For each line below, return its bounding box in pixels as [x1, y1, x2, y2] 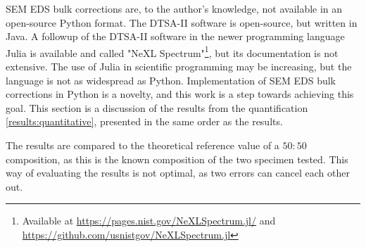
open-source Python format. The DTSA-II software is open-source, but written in [6, 15, 358, 30]
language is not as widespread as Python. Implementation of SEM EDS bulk [6, 72, 336, 87]
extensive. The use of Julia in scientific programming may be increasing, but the [6, 59, 352, 74]
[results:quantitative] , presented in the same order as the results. [6, 114, 283, 129]
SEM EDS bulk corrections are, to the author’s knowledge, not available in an [6, 1, 343, 15]
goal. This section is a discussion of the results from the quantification [6, 100, 308, 115]
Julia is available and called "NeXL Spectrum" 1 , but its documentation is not [6, 43, 339, 60]
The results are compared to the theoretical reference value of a [6, 138, 279, 152]
